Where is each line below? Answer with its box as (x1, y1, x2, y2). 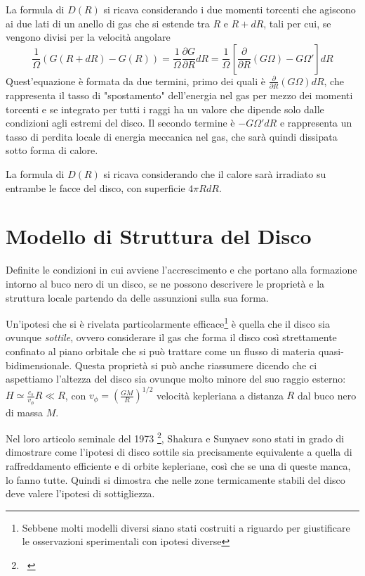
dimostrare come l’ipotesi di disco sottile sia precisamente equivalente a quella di (6, 444, 352, 459)
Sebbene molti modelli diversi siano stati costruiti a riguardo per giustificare (22, 520, 350, 535)
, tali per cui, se (263, 15, 331, 30)
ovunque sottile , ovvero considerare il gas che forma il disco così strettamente (6, 330, 337, 345)
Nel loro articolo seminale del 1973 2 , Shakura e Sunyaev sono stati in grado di (6, 429, 345, 445)
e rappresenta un (279, 115, 352, 130)
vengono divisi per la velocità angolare (6, 30, 171, 44)
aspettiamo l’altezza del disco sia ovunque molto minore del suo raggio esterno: (6, 371, 346, 386)
